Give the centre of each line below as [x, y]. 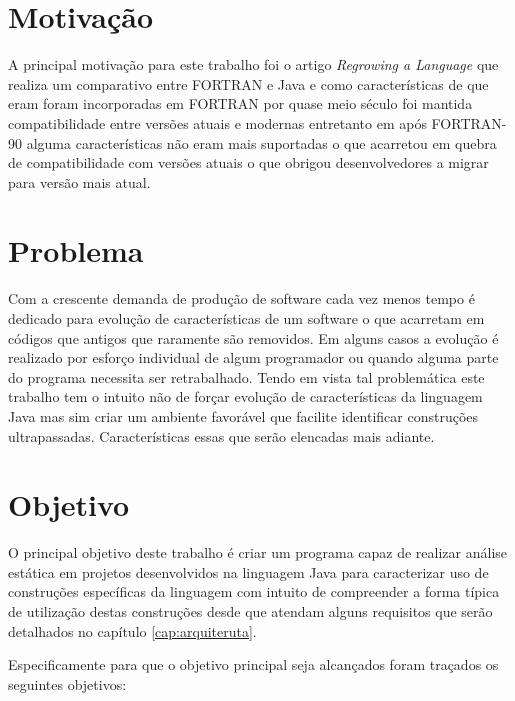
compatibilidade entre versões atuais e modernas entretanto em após [217, 122]
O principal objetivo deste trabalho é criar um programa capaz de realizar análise [258, 552]
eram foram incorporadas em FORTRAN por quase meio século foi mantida [240, 103]
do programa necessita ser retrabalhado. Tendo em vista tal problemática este [246, 376]
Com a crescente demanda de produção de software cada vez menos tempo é [241, 298]
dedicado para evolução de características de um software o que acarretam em [246, 318]
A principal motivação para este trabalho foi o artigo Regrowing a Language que [253, 64]
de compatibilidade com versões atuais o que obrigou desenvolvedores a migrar [248, 162]
